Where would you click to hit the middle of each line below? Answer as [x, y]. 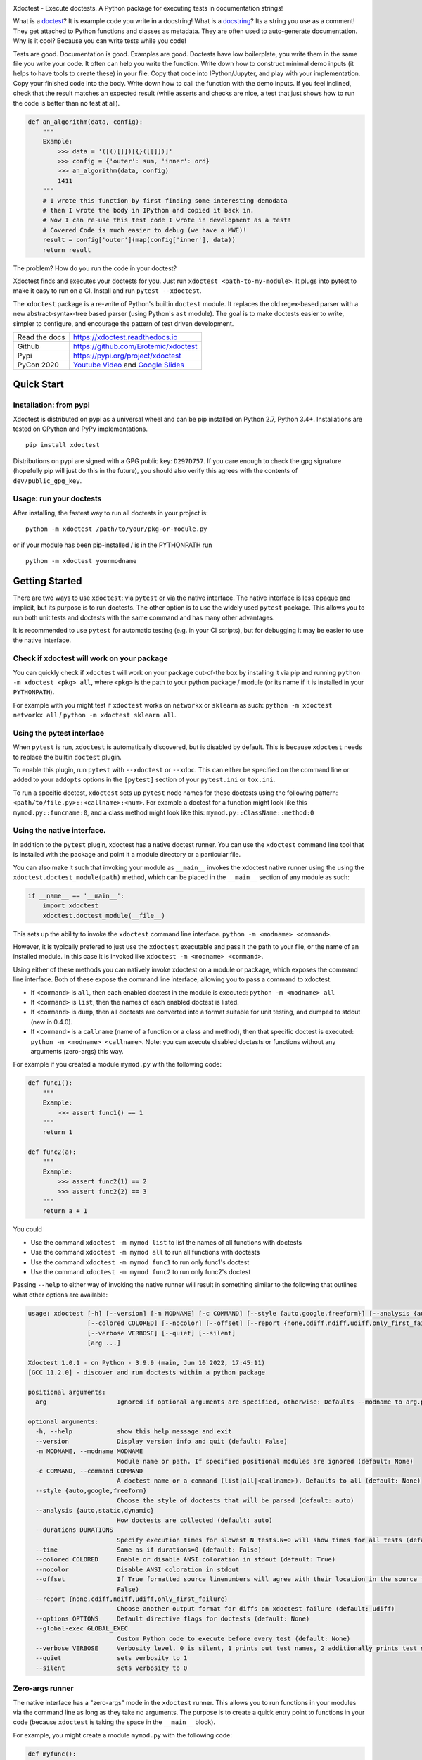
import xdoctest [70, 906]
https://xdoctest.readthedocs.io [125, 337]
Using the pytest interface [59, 733]
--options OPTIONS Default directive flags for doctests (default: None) [173, 1618]
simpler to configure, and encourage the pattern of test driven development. [123, 323]
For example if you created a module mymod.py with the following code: [117, 1064]
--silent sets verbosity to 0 [111, 1668]
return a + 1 [65, 1211]
